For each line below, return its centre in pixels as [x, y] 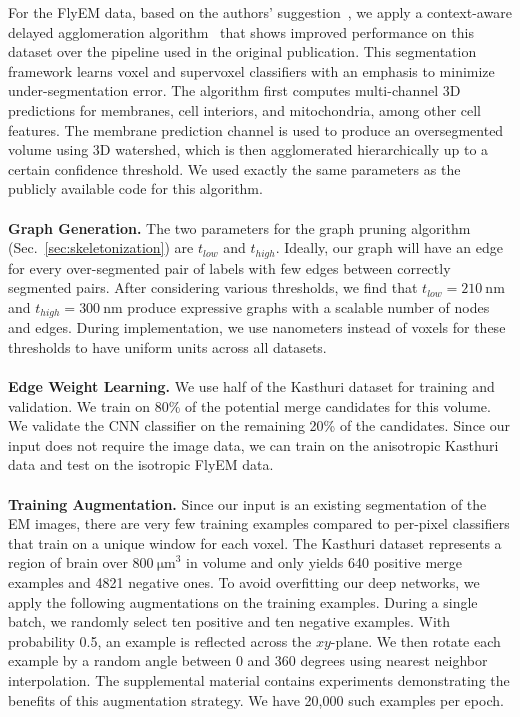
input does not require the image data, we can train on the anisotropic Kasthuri [253, 444]
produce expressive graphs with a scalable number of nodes [308, 306]
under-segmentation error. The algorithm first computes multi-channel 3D [234, 90]
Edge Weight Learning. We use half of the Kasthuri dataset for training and [251, 386]
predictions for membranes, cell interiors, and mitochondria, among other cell [245, 109]
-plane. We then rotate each [415, 640]
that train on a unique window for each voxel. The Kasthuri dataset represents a [255, 542]
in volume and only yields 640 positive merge [324, 562]
